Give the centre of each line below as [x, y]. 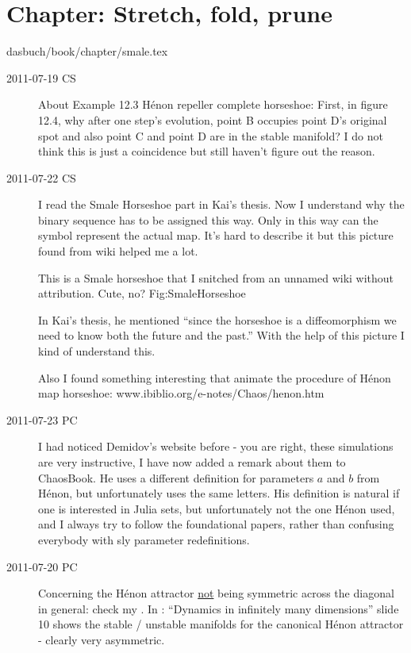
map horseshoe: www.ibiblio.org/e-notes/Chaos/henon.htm [181, 393]
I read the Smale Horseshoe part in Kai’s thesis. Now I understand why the [221, 204]
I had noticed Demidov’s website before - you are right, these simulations [216, 446]
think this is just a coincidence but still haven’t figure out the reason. [207, 151]
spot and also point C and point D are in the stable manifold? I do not [211, 135]
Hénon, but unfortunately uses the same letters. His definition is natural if [219, 493]
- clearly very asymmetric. [102, 639]
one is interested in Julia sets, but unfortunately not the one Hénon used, [217, 508]
